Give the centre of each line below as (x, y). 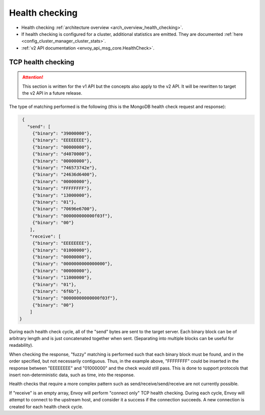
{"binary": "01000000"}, (62, 250)
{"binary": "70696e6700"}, (65, 209)
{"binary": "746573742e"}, (65, 168)
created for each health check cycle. (46, 407)
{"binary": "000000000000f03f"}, (72, 216)
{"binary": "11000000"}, (62, 278)
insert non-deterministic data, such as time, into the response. (72, 375)
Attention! (33, 77)
